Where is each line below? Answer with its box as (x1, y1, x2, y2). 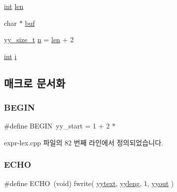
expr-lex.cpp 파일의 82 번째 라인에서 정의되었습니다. (4, 137, 163, 147)
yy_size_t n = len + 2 (4, 34, 74, 45)
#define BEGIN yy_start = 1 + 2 (4, 121, 110, 131)
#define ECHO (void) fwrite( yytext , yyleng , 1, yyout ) (4, 178, 174, 188)
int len (4, 1, 24, 11)
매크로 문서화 (4, 75, 65, 90)
